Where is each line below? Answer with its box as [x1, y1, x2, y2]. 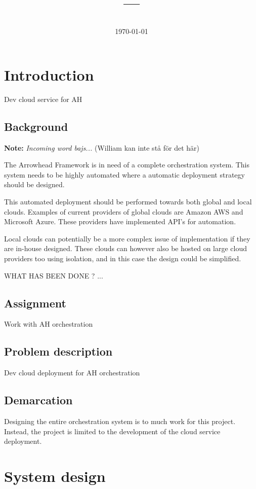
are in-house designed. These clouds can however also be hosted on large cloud [4, 243, 247, 254]
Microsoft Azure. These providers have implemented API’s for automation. [4, 216, 236, 227]
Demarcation [4, 392, 73, 408]
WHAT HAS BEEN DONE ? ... [4, 270, 103, 281]
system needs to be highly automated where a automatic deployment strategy [4, 169, 245, 180]
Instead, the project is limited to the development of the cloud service [4, 426, 221, 436]
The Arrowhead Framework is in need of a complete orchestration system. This [4, 159, 249, 170]
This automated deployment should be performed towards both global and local [4, 196, 252, 207]
